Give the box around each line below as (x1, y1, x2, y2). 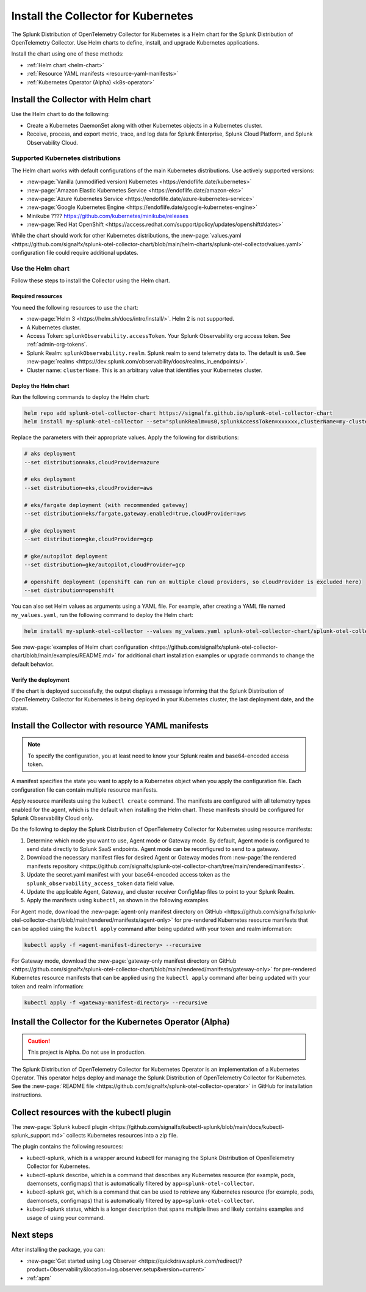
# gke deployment (24, 527, 76, 534)
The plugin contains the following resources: (11, 1143, 123, 1150)
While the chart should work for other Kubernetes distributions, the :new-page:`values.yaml (11, 232, 242, 239)
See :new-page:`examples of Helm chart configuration (11, 643, 148, 651)
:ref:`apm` (26, 1274, 52, 1282)
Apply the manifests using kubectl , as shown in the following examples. (26, 897, 210, 904)
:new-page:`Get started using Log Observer (26, 1257, 137, 1265)
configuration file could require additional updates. (11, 249, 138, 257)
